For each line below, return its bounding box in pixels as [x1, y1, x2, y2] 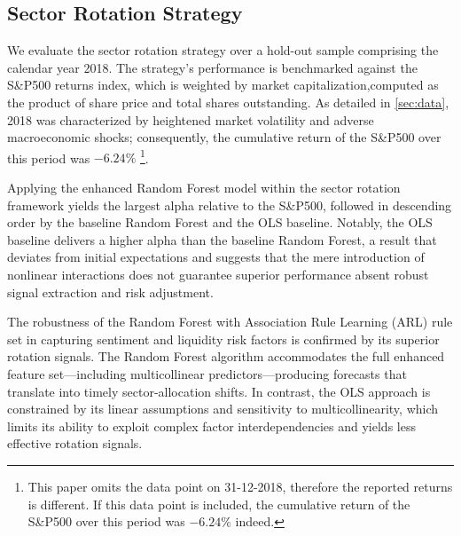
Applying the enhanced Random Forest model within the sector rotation [7, 178, 401, 197]
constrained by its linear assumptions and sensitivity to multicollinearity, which [7, 399, 439, 418]
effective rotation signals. [7, 434, 143, 453]
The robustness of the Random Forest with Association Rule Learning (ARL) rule [7, 312, 453, 331]
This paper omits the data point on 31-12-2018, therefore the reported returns [27, 477, 453, 495]
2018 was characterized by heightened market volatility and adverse [7, 110, 374, 129]
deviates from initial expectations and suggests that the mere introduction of [7, 248, 425, 266]
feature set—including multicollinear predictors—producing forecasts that [7, 364, 407, 382]
